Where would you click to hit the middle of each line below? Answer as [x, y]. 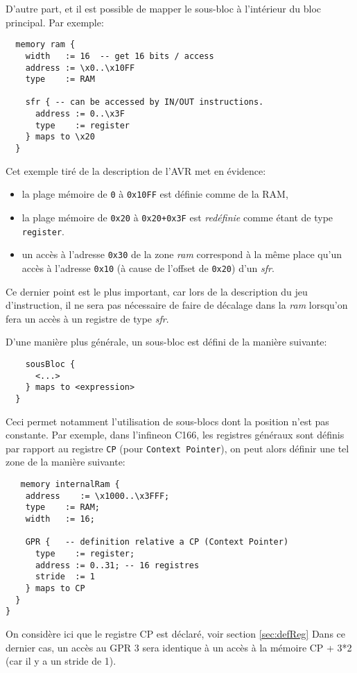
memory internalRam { [70, 485]
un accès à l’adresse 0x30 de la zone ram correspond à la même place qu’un [182, 254]
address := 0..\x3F [80, 114]
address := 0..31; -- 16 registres [117, 565]
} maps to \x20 [60, 137]
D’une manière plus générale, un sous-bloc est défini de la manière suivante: [166, 342]
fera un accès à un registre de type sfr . [87, 318]
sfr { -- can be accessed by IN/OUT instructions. [145, 102]
